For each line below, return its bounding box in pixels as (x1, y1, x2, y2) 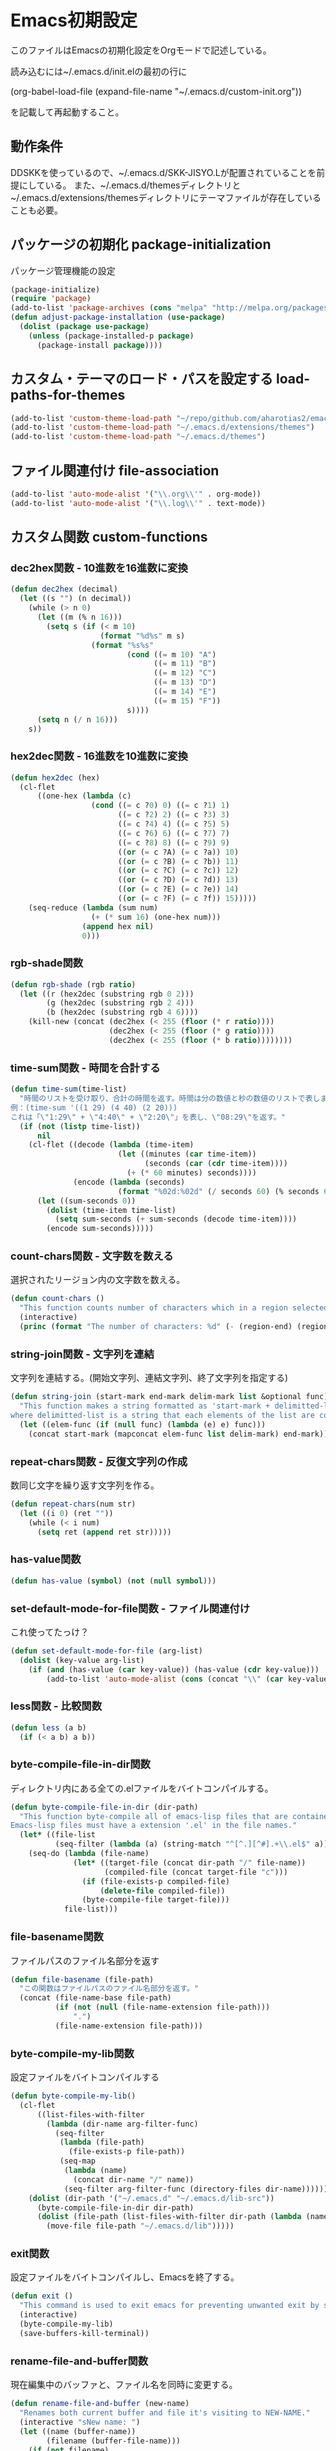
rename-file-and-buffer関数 (10, 2354, 149, 2368)
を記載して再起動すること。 (10, 106, 125, 118)
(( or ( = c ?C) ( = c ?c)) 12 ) (117, 866, 240, 876)
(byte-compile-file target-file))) (81, 1895, 230, 1905)
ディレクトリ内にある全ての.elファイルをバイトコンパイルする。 (10, 1782, 274, 1794)
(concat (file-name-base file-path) (19, 1993, 172, 2003)
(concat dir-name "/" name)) (73, 2174, 195, 2185)
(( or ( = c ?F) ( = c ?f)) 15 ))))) (117, 894, 257, 904)
